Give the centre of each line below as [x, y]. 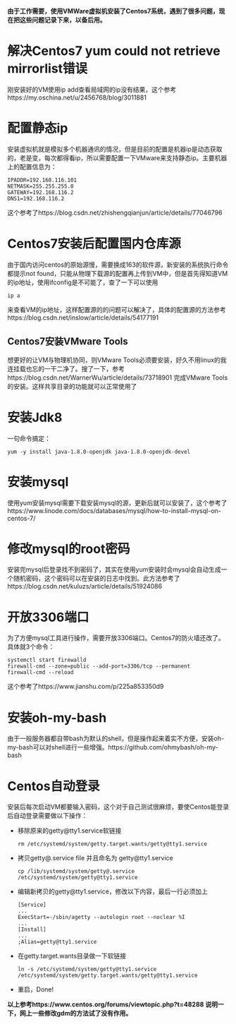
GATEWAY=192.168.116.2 [41, 192]
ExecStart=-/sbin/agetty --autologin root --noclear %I [101, 917]
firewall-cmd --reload [41, 673]
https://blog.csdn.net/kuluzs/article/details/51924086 [85, 586]
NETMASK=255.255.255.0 [41, 186]
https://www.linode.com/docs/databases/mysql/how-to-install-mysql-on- [114, 510]
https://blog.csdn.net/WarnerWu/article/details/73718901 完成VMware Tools [118, 378]
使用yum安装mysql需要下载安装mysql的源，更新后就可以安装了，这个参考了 [117, 502]
